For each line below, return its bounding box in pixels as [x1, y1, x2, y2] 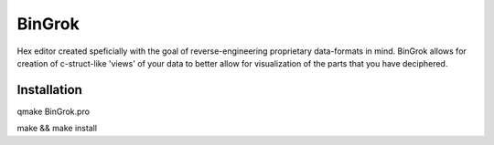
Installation [16, 82, 82, 98]
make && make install [16, 123, 98, 134]
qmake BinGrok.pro [16, 106, 91, 117]
